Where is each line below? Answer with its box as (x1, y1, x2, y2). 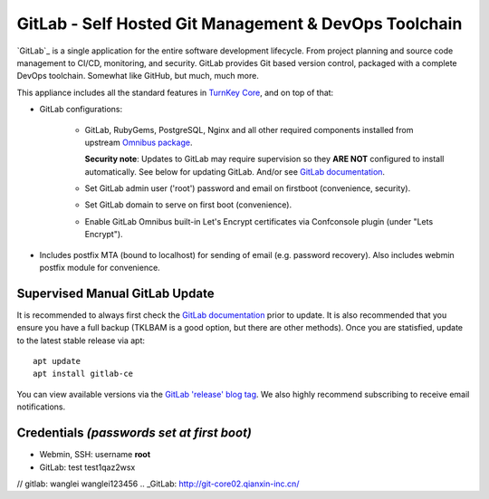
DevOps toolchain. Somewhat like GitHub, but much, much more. (16, 71, 260, 82)
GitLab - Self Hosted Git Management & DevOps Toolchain (16, 14, 463, 34)
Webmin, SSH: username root (39, 449, 151, 460)
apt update (33, 356, 81, 367)
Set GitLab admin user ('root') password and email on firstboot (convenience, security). (84, 183, 411, 194)
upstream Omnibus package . (84, 137, 193, 148)
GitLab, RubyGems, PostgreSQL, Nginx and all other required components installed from (84, 124, 414, 135)
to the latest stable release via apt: (16, 335, 145, 346)
